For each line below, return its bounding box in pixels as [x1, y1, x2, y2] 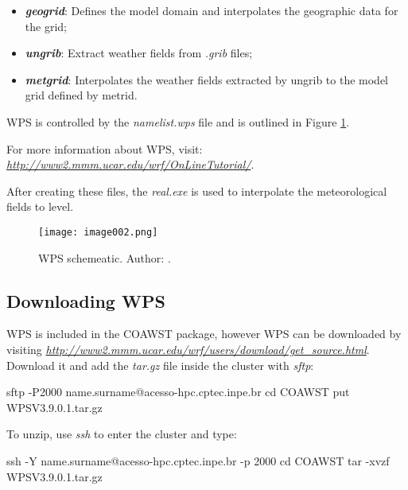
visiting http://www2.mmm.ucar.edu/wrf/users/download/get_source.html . [6, 340, 370, 357]
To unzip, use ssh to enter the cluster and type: [6, 426, 237, 442]
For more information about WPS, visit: [6, 140, 203, 157]
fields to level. [6, 198, 74, 215]
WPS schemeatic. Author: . [38, 249, 171, 266]
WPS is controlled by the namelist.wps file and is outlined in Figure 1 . [6, 113, 350, 130]
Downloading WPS [6, 288, 165, 313]
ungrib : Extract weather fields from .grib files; [25, 45, 253, 61]
